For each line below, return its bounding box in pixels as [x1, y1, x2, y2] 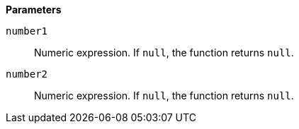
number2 [6, 68, 48, 80]
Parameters [6, 4, 62, 16]
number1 [6, 25, 48, 37]
